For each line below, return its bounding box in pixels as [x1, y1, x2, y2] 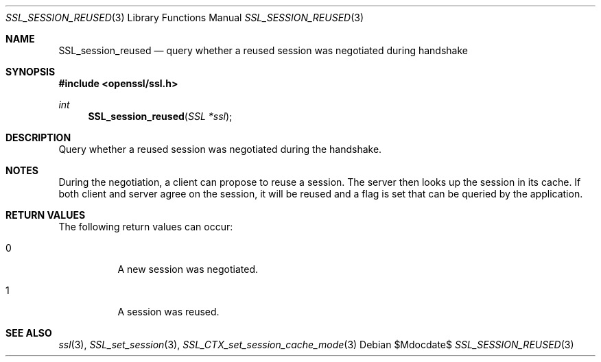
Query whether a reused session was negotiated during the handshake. [58, 143, 382, 155]
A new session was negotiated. [117, 263, 258, 275]
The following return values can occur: [58, 221, 233, 232]
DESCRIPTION [5, 132, 71, 143]
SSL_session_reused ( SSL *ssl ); [88, 110, 233, 122]
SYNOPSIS [5, 66, 56, 77]
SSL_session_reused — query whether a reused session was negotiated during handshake [58, 45, 468, 56]
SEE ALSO [5, 327, 52, 339]
